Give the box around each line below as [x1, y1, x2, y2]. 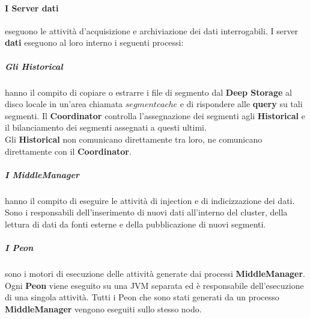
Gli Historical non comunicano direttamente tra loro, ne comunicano [5, 132, 263, 145]
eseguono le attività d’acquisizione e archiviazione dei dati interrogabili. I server [5, 24, 299, 37]
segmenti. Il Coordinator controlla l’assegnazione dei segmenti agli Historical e [5, 109, 305, 122]
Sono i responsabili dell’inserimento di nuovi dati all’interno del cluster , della [5, 206, 288, 218]
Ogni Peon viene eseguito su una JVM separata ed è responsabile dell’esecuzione [5, 279, 304, 291]
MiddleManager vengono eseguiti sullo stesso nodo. [5, 302, 202, 315]
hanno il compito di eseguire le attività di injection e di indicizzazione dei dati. [5, 194, 295, 206]
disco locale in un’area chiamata [5, 98, 123, 110]
